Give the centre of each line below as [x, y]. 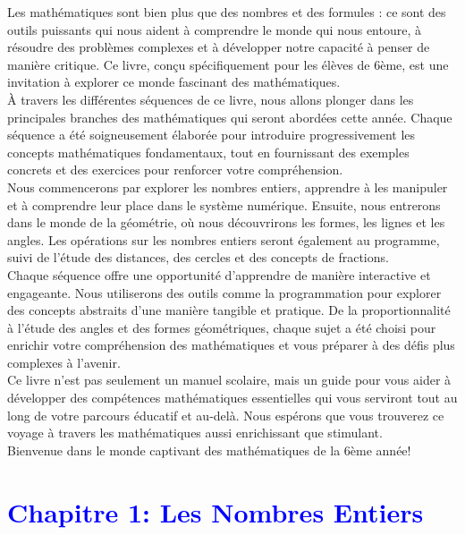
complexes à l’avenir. [64, 362]
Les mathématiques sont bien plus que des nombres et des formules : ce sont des [227, 12]
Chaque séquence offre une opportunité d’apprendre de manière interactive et [219, 274]
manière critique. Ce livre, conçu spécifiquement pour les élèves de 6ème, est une [228, 64]
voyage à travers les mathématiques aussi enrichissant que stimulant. [195, 433]
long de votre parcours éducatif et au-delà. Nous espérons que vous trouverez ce [226, 415]
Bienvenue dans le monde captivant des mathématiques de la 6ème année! [209, 450]
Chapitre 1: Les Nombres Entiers [216, 511]
